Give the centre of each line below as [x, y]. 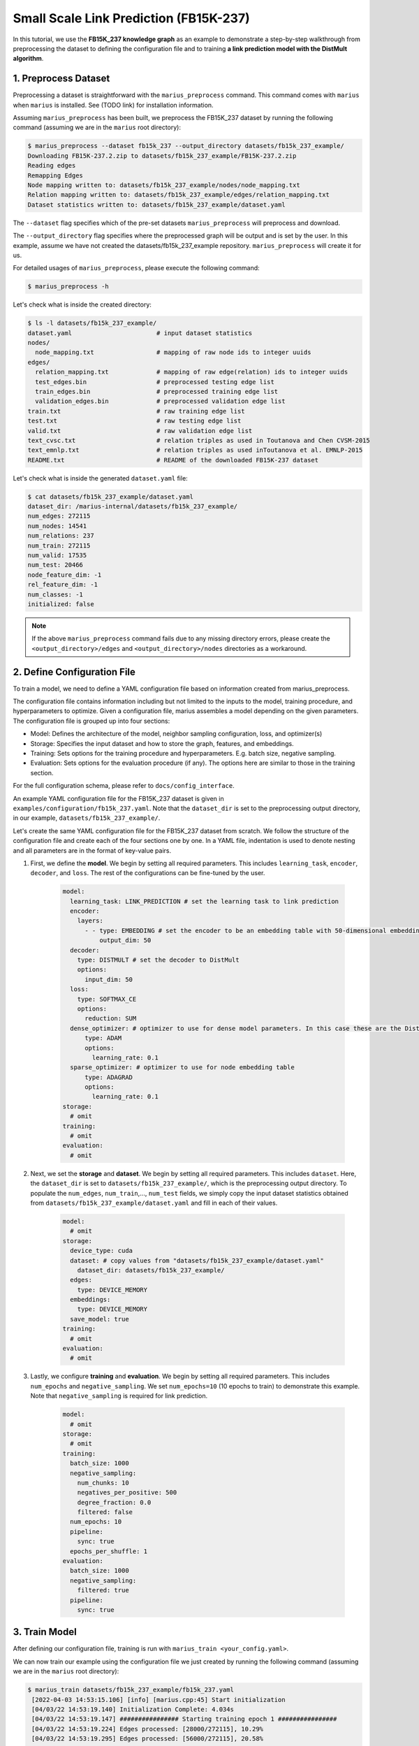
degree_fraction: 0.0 [114, 1502]
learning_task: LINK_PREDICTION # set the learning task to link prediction [204, 901]
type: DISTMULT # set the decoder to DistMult [159, 960]
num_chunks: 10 [103, 1483]
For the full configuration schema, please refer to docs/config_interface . [124, 786]
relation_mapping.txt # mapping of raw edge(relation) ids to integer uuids [192, 372]
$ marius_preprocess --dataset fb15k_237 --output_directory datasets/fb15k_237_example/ [186, 146]
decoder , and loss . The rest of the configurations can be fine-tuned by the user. [148, 873]
